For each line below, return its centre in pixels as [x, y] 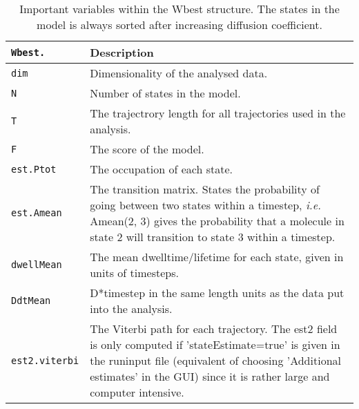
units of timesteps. [134, 273]
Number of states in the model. [165, 93]
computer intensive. [137, 392]
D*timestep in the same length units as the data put [217, 293]
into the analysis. [131, 308]
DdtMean [31, 301]
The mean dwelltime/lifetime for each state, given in [217, 257]
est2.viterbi [45, 360]
